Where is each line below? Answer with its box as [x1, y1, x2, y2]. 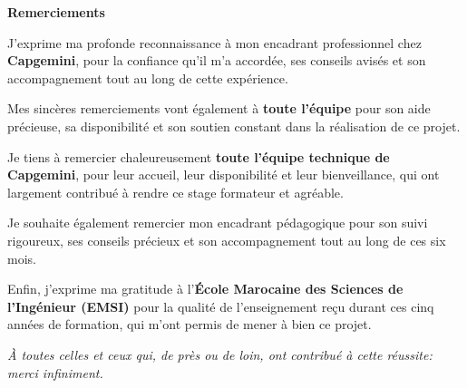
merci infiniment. [7, 363, 103, 382]
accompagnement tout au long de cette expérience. [7, 68, 288, 87]
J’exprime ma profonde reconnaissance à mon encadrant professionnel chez [7, 33, 422, 52]
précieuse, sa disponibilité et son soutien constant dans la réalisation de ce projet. [7, 116, 461, 135]
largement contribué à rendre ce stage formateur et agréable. [7, 182, 344, 201]
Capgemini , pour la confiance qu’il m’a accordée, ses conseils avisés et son [7, 51, 426, 70]
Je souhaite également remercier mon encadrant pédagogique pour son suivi [7, 213, 428, 232]
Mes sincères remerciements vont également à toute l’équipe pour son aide [7, 99, 431, 118]
